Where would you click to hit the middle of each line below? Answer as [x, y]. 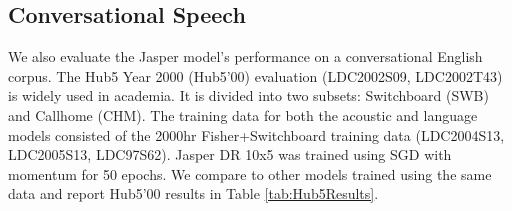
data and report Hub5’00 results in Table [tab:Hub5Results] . [193, 193]
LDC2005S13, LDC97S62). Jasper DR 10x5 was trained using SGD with [230, 154]
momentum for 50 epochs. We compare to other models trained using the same [250, 173]
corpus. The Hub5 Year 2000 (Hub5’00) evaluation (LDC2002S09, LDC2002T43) [255, 75]
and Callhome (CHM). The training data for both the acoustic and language [243, 114]
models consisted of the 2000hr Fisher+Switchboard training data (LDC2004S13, [256, 134]
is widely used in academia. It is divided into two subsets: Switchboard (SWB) [248, 95]
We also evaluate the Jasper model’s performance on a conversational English [245, 56]
